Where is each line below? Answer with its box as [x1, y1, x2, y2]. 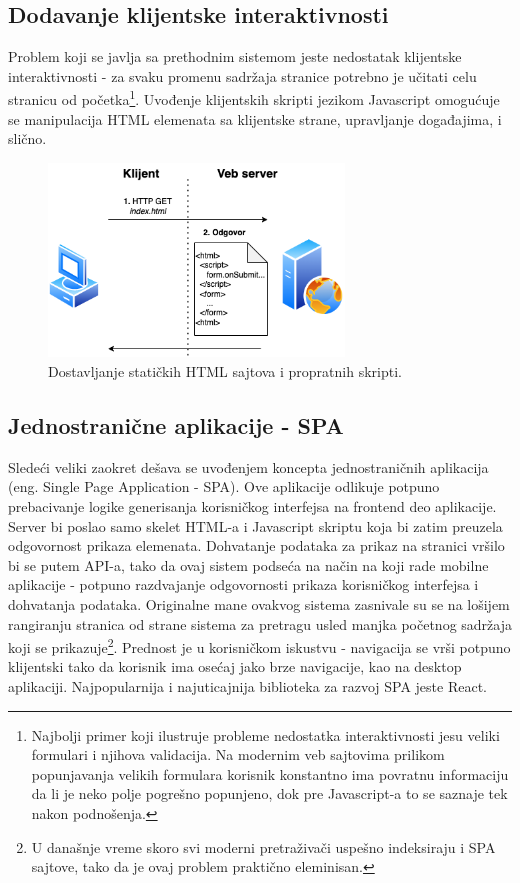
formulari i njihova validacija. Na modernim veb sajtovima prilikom [31, 744, 445, 765]
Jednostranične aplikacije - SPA [8, 409, 344, 440]
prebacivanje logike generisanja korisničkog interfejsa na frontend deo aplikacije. [8, 495, 497, 516]
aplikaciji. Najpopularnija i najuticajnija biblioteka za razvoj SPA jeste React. [8, 675, 487, 696]
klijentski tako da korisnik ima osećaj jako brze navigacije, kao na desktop [8, 656, 462, 677]
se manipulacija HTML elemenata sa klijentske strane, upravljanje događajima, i [8, 108, 502, 129]
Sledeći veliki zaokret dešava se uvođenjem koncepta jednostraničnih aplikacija [8, 456, 489, 477]
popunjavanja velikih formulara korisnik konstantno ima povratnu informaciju [31, 763, 509, 784]
